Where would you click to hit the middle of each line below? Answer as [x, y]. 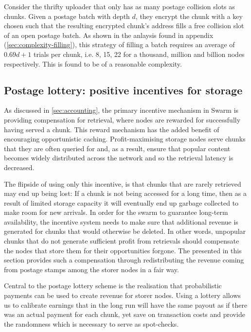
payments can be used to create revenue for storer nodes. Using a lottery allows [122, 295]
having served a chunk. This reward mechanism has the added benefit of [112, 129]
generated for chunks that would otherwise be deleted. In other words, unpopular [125, 231]
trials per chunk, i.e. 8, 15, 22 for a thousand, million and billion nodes [139, 54]
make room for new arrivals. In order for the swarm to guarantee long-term [116, 212]
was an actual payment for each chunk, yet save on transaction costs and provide [125, 314]
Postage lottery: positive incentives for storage [123, 90]
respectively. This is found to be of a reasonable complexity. [93, 63]
